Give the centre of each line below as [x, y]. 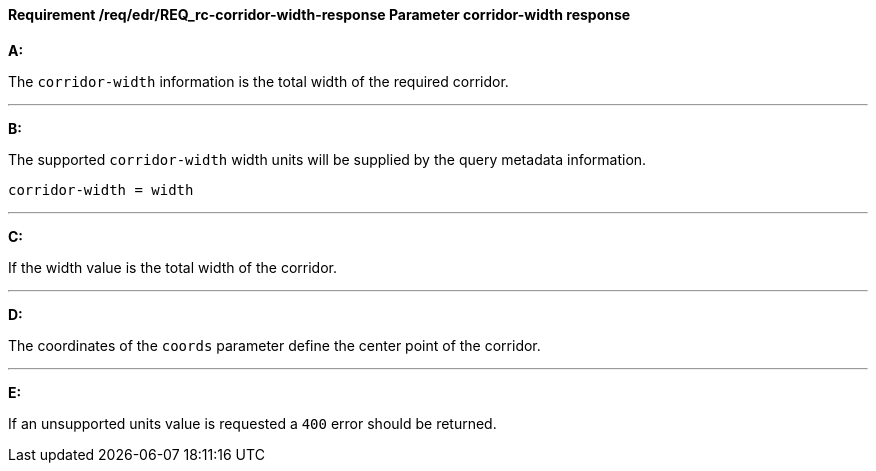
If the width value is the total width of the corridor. [173, 267]
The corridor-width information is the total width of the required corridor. [258, 81]
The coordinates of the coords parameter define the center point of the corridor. [274, 345]
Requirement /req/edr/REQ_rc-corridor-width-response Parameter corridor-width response [319, 14]
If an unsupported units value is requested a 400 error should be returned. [252, 423]
